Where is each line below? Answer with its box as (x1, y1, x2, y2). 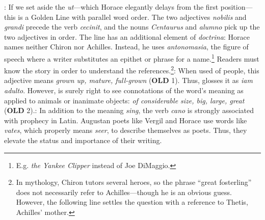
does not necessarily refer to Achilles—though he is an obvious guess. (16, 186, 232, 197)
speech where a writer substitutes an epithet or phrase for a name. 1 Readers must (4, 51, 259, 64)
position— (220, 2, 253, 12)
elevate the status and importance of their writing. (4, 135, 162, 146)
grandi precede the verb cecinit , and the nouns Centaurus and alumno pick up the (4, 21, 260, 32)
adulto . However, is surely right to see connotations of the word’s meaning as (4, 85, 244, 96)
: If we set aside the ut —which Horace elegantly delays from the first (4, 2, 219, 12)
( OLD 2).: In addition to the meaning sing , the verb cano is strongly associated (4, 105, 254, 116)
